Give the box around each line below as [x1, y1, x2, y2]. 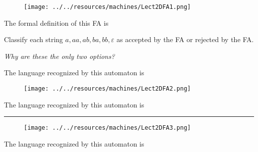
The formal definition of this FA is [4, 17, 109, 28]
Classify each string [4, 34, 63, 45]
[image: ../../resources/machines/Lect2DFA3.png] [24, 124, 191, 132]
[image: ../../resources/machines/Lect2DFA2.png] [24, 85, 191, 93]
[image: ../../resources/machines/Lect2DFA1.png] [24, 3, 191, 10]
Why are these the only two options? [4, 51, 115, 61]
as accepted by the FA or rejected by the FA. [117, 34, 254, 45]
